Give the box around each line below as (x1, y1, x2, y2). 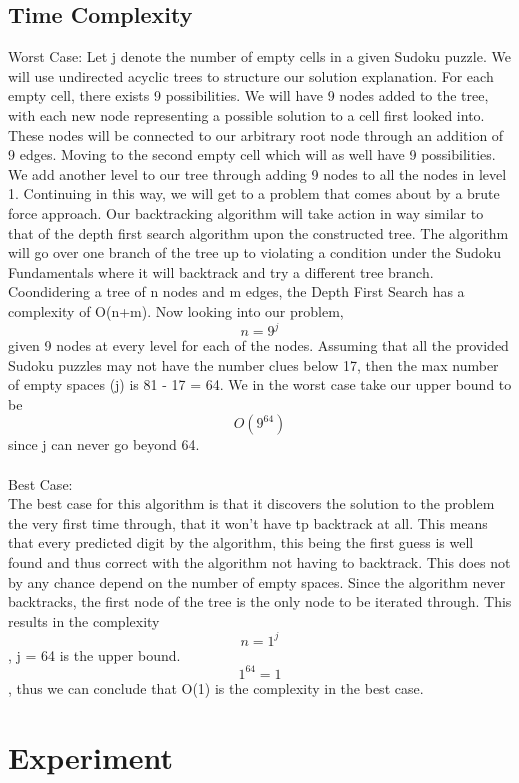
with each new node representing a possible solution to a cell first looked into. (8, 104, 485, 125)
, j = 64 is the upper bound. (8, 644, 181, 665)
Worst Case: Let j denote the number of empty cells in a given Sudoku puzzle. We (8, 46, 511, 67)
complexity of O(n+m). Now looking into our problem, (8, 300, 344, 321)
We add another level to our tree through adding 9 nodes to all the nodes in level (8, 163, 507, 184)
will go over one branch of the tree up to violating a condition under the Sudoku (8, 242, 501, 263)
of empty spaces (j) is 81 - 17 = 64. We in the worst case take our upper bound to (8, 374, 512, 395)
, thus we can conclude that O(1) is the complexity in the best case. (8, 677, 424, 698)
